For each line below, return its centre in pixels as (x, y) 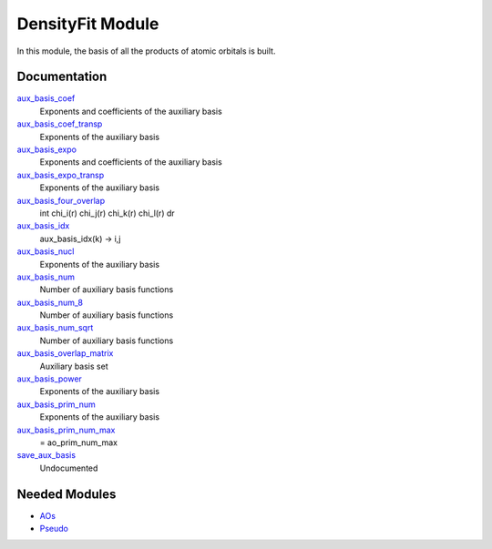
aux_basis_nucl (46, 251)
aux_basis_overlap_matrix (65, 353)
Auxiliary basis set (74, 366)
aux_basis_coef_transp (60, 124)
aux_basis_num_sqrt (55, 328)
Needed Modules (67, 494)
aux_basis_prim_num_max (66, 430)
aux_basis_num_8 (50, 302)
